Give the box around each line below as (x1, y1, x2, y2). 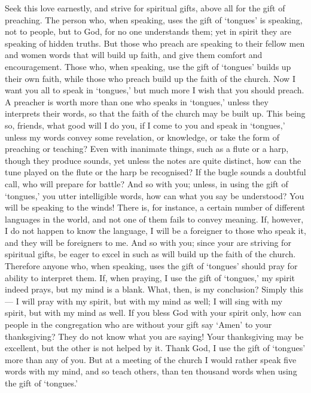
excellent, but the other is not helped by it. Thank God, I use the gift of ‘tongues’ (5, 342, 306, 354)
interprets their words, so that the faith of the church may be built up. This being (5, 107, 306, 120)
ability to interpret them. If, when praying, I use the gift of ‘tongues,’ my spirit (5, 271, 295, 284)
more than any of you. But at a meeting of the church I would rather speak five (5, 353, 297, 365)
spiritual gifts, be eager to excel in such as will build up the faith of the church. (5, 248, 296, 260)
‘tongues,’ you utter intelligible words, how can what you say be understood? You (5, 189, 304, 202)
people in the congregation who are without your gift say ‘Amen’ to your (5, 318, 272, 331)
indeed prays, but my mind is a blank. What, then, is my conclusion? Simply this (5, 283, 304, 295)
